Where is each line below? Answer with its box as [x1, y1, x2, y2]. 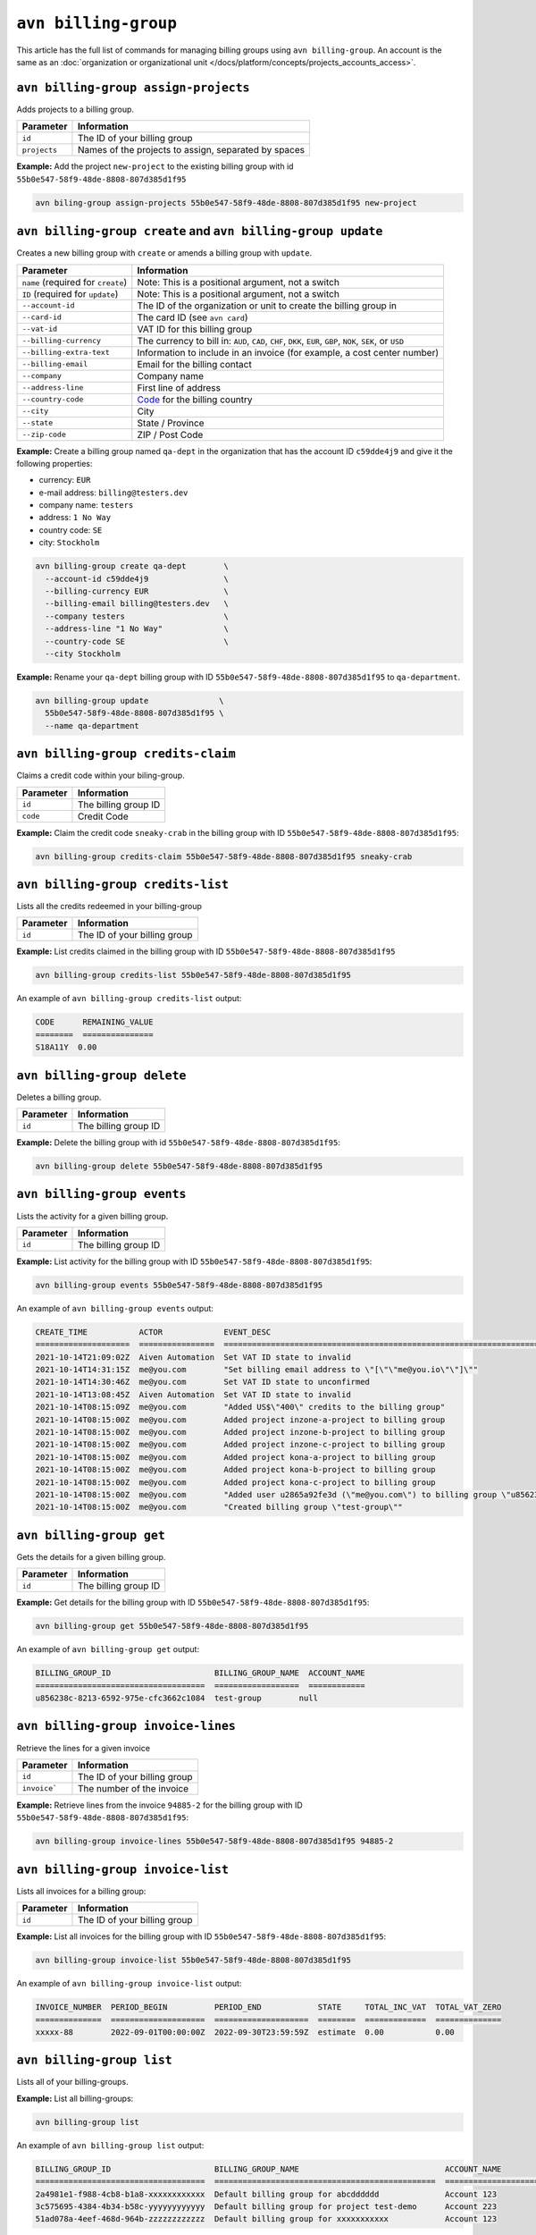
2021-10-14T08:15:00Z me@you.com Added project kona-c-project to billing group [35, 1477, 437, 1488]
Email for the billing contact [137, 358, 252, 370]
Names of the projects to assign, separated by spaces [77, 144, 306, 156]
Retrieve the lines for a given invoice [16, 1742, 151, 1753]
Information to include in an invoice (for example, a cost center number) [137, 346, 440, 358]
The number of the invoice [77, 1782, 189, 1794]
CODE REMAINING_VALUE [35, 1017, 154, 1027]
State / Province [137, 417, 205, 429]
